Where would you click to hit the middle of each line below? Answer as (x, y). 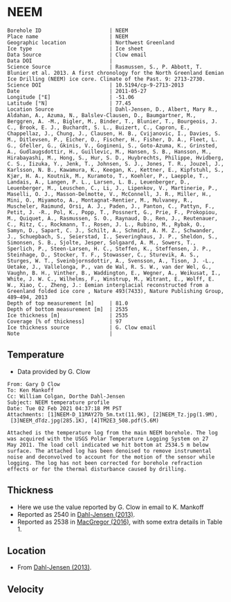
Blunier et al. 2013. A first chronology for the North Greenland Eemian (116, 73)
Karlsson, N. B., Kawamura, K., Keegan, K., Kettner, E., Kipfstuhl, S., (116, 170)
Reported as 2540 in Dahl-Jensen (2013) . (76, 514)
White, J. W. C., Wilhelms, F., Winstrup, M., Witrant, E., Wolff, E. (111, 279)
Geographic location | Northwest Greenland (91, 42)
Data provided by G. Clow (54, 371)
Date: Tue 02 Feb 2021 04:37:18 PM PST (65, 408)
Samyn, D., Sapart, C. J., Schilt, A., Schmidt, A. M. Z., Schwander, (111, 230)
